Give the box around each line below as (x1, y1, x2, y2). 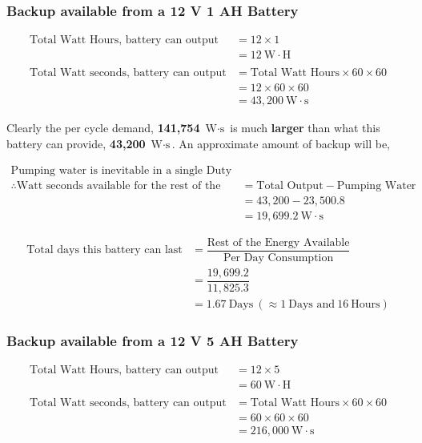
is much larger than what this (230, 119, 380, 136)
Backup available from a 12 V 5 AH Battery (6, 330, 299, 350)
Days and (288, 298, 336, 310)
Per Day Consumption (223, 252, 334, 264)
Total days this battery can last (26, 244, 183, 256)
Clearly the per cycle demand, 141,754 (6, 119, 200, 136)
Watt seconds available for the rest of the (16, 179, 221, 191)
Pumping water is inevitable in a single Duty (10, 164, 232, 176)
